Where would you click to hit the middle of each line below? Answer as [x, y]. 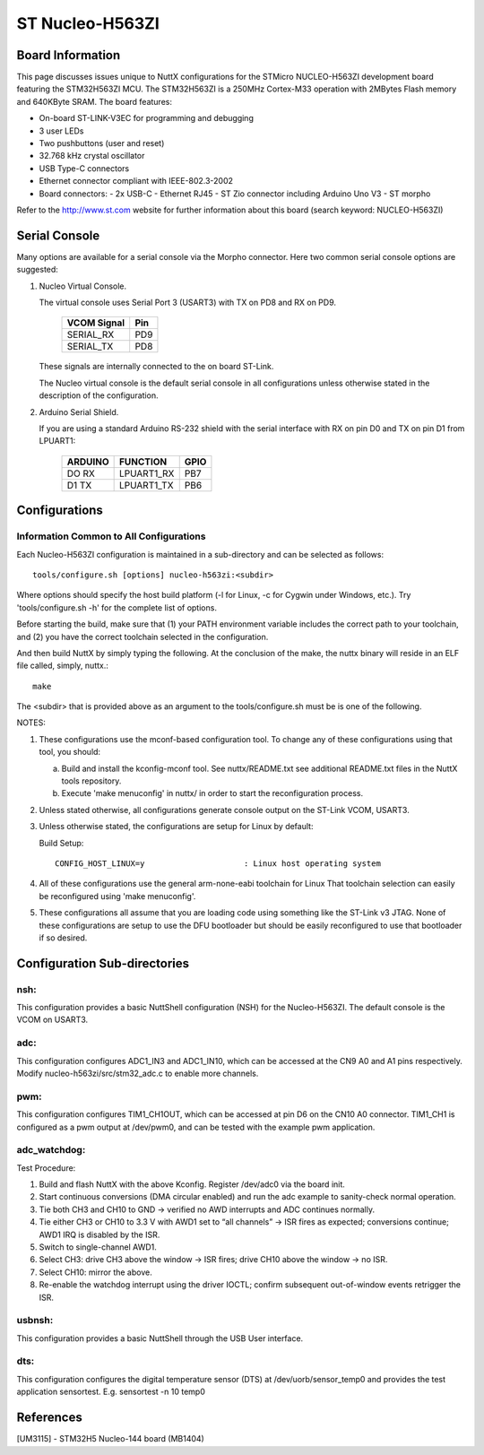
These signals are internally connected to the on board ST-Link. [156, 367]
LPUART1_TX [146, 485]
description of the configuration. [99, 395]
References [49, 1418]
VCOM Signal [96, 323]
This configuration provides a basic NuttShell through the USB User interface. [160, 1338]
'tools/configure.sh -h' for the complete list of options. [117, 607]
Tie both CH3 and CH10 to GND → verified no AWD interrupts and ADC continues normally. [207, 1209]
